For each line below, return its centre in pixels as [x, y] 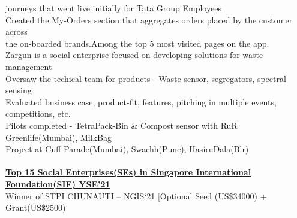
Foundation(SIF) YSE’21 [58, 184]
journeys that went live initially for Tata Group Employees [113, 8]
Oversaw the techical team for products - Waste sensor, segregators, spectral [146, 78]
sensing [19, 90]
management [29, 66]
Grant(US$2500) [36, 208]
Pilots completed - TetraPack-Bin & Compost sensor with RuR [121, 125]
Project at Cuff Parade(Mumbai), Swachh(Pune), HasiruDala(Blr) [127, 149]
